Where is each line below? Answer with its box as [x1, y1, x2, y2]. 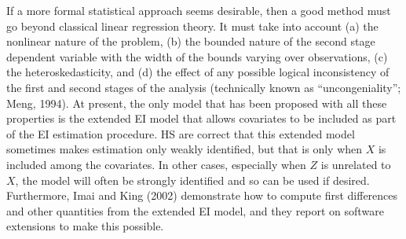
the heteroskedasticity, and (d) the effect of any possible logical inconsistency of [6, 64, 390, 80]
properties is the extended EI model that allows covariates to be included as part [6, 110, 397, 127]
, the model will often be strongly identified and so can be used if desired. [15, 171, 370, 188]
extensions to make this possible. [6, 218, 164, 234]
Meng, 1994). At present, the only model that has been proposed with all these [6, 94, 387, 111]
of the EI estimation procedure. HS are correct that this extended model [6, 125, 355, 142]
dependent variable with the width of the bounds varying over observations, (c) [6, 48, 388, 64]
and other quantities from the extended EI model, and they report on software [6, 202, 384, 219]
